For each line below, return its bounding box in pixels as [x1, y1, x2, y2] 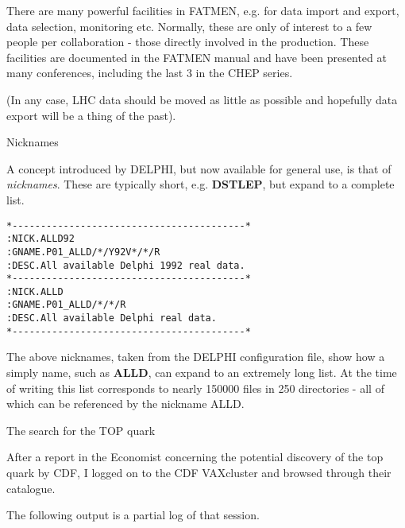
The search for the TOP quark [6, 421, 156, 438]
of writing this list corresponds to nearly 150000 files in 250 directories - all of [6, 379, 384, 396]
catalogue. [6, 479, 56, 496]
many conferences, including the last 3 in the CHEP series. [6, 64, 293, 81]
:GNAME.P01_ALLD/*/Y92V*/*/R [6, 246, 160, 258]
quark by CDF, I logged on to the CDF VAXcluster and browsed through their [6, 464, 391, 480]
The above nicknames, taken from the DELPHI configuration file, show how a [6, 348, 385, 365]
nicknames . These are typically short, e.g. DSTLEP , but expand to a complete [6, 176, 395, 192]
